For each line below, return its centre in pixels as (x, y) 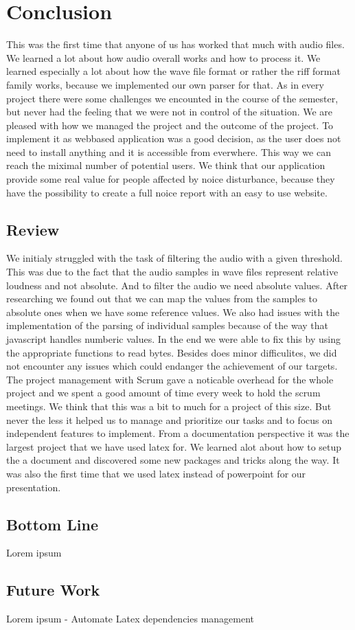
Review (33, 229)
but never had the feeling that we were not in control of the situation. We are (170, 112)
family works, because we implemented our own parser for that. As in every (165, 84)
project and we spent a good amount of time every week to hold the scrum (163, 393)
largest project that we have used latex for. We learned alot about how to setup (174, 446)
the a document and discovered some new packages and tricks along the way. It (173, 460)
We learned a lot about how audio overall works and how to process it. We (163, 57)
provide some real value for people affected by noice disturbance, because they (171, 179)
